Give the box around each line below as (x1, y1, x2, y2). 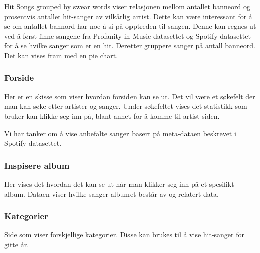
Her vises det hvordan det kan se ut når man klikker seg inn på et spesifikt (4, 178, 234, 189)
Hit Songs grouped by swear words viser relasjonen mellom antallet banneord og (4, 1, 251, 11)
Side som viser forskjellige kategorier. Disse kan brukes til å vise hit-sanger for (4, 229, 245, 240)
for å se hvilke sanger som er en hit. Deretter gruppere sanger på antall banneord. (4, 40, 255, 51)
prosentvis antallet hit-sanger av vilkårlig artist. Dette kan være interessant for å (4, 11, 252, 21)
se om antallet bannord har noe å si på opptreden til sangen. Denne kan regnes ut (4, 21, 256, 31)
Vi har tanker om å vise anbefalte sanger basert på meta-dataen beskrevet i (4, 128, 236, 138)
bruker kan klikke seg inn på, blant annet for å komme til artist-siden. (4, 110, 220, 121)
